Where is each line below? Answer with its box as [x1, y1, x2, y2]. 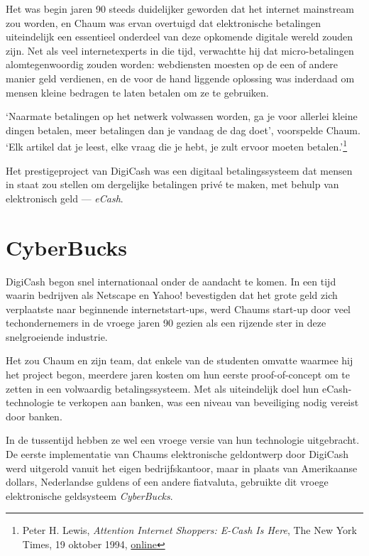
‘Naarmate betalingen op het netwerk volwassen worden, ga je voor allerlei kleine [6, 109, 358, 124]
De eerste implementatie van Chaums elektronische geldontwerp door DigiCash [6, 447, 349, 462]
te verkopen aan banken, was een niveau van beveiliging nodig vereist [57, 395, 359, 410]
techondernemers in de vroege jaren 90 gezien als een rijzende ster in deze [6, 315, 326, 330]
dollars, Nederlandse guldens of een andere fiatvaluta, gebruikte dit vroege [6, 474, 329, 489]
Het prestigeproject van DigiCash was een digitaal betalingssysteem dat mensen [6, 163, 353, 178]
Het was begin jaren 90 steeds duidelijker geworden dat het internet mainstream [6, 1, 354, 16]
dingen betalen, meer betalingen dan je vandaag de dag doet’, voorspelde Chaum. [6, 122, 360, 137]
